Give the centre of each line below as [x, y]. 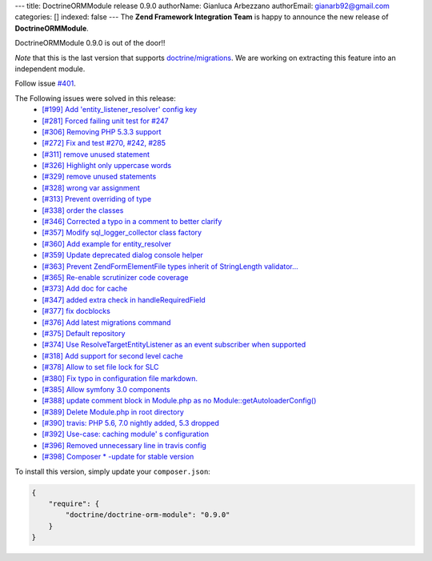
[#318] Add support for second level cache [112, 355]
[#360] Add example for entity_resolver [107, 243]
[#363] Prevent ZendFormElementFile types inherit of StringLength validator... [170, 266]
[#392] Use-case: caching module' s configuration [126, 434]
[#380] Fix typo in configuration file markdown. [120, 378]
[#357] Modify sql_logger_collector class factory [122, 233]
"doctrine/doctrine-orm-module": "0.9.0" [148, 515]
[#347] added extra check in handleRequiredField [124, 299]
